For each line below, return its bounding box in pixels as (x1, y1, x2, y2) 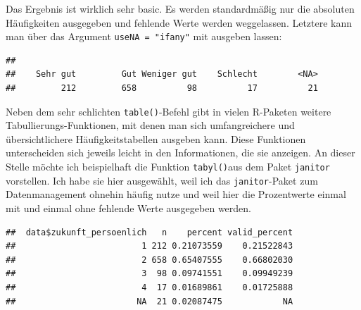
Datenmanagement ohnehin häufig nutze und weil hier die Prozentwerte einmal (6, 187, 346, 201)
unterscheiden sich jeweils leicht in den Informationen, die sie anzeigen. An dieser (6, 145, 355, 160)
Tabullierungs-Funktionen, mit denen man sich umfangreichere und (6, 118, 295, 132)
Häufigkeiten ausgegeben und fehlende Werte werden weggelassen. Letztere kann (6, 15, 353, 30)
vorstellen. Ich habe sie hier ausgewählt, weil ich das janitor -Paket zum (6, 173, 318, 187)
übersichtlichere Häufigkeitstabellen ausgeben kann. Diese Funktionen (6, 131, 306, 146)
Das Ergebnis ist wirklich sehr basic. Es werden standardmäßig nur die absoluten (6, 1, 355, 15)
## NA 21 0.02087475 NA (6, 296, 293, 306)
